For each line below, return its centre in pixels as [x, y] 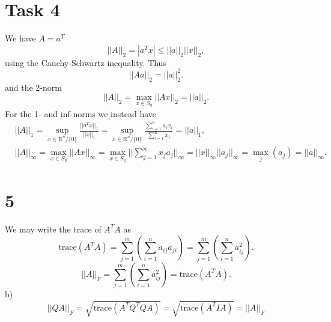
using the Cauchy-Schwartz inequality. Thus [86, 62]
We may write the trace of [53, 229]
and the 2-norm [33, 87]
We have [20, 38]
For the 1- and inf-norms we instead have [81, 113]
